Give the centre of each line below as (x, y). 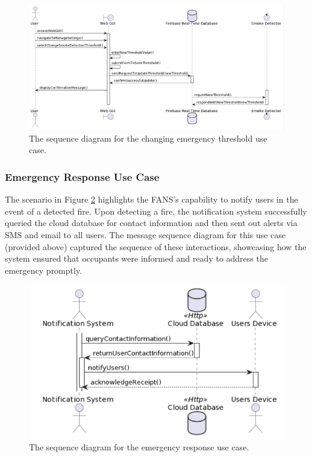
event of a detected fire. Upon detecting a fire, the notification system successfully (156, 211)
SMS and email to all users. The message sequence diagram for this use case (145, 235)
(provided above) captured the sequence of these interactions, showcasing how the (156, 246)
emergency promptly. (44, 270)
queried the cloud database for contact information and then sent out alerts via (151, 223)
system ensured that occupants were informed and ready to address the (136, 258)
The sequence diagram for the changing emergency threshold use (148, 138)
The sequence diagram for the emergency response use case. (139, 447)
